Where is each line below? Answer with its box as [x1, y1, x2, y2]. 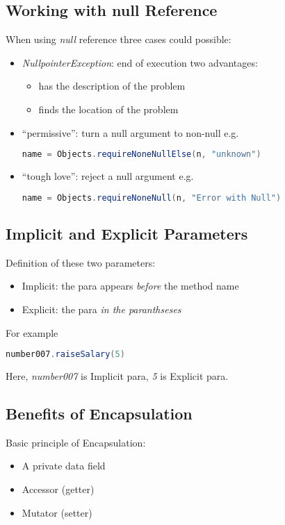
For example [6, 325, 58, 340]
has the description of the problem [38, 78, 186, 93]
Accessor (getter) [22, 481, 95, 496]
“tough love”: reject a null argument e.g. [22, 169, 194, 183]
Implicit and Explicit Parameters [6, 222, 248, 244]
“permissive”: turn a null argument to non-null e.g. [22, 125, 239, 140]
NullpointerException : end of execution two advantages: [22, 55, 258, 69]
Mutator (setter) [22, 505, 92, 519]
